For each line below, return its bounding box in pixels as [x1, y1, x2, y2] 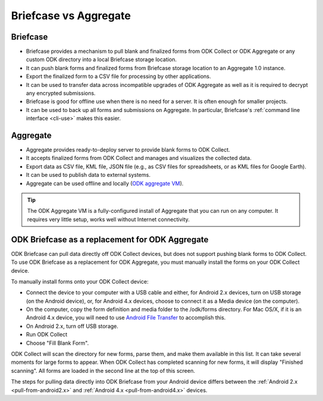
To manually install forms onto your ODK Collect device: [11, 278, 149, 285]
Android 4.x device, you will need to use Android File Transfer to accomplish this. [26, 314, 226, 321]
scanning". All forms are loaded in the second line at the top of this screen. [11, 367, 196, 374]
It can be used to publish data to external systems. [26, 171, 151, 179]
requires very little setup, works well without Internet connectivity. [27, 216, 190, 223]
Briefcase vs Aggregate [11, 9, 131, 22]
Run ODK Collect [26, 331, 68, 338]
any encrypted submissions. [26, 90, 96, 97]
